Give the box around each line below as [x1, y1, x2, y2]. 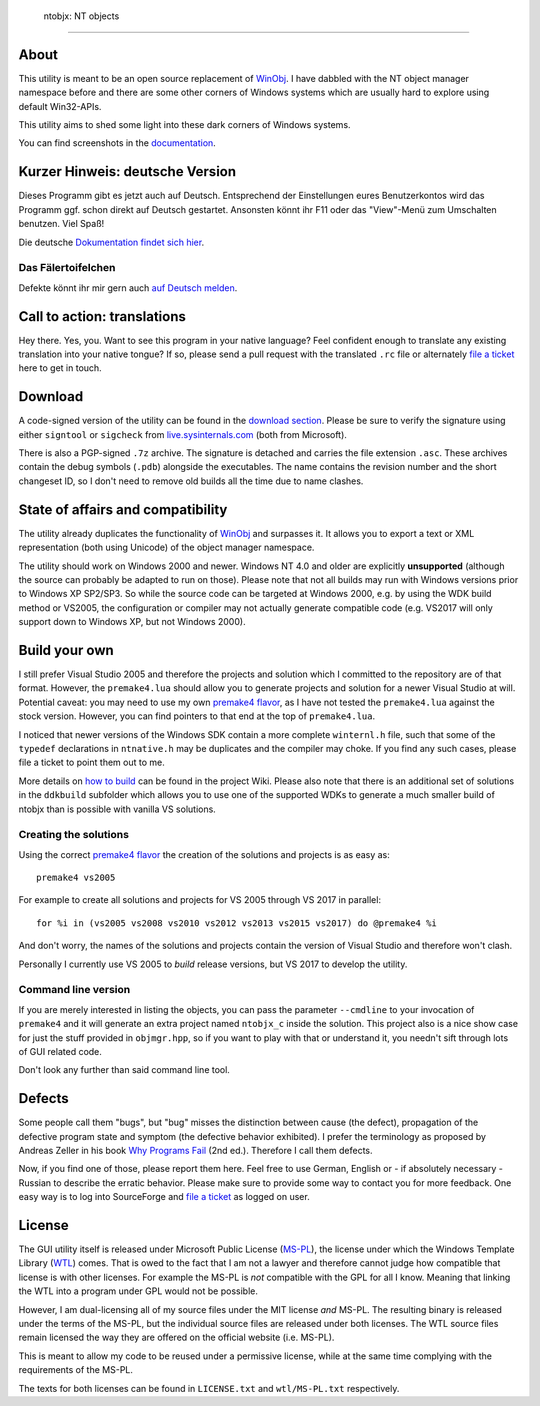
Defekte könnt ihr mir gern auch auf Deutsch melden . [18, 281, 238, 294]
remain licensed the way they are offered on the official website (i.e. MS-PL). [18, 1331, 335, 1344]
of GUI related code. [18, 1045, 102, 1057]
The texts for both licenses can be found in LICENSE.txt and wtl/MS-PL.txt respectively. [18, 1382, 400, 1394]
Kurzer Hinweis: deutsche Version [18, 163, 237, 180]
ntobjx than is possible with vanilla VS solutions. [18, 803, 217, 815]
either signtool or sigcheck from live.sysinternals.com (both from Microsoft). [18, 428, 347, 440]
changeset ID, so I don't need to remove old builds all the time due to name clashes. [18, 475, 364, 487]
